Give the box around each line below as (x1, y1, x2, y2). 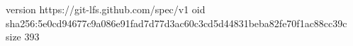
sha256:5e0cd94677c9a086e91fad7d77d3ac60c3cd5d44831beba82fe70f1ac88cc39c (6, 15, 347, 30)
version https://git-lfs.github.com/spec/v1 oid (6, 2, 206, 16)
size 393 (6, 29, 40, 44)
